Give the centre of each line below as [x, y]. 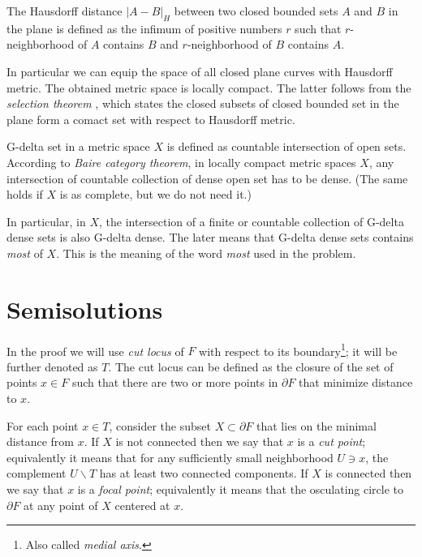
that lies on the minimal [316, 425]
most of [25, 253]
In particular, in [46, 221]
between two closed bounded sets [256, 11]
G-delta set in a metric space [78, 146]
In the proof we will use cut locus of [95, 351]
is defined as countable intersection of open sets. [286, 146]
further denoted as [52, 366]
